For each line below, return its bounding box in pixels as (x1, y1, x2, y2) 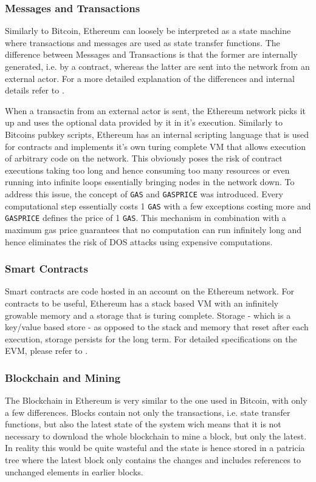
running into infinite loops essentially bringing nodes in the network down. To (5, 175, 295, 188)
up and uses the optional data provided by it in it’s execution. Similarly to (5, 116, 283, 129)
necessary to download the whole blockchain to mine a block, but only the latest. (5, 429, 307, 442)
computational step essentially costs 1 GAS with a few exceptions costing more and (5, 199, 311, 212)
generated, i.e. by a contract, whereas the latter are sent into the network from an (5, 60, 310, 72)
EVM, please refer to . (5, 344, 88, 357)
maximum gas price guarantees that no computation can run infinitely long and (5, 223, 301, 236)
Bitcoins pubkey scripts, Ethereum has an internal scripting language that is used (5, 127, 309, 140)
